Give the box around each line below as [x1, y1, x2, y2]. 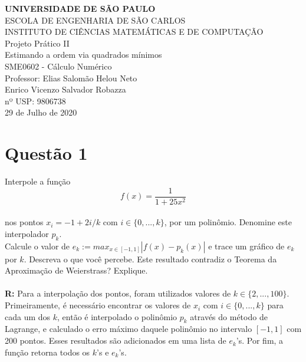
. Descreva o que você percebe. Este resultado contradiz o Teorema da [24, 252, 277, 265]
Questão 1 [5, 141, 88, 165]
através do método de [190, 310, 268, 322]
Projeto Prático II [5, 37, 70, 49]
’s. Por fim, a [236, 334, 284, 347]
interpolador [5, 227, 49, 239]
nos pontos [5, 216, 44, 228]
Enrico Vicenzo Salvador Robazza [5, 83, 126, 96]
